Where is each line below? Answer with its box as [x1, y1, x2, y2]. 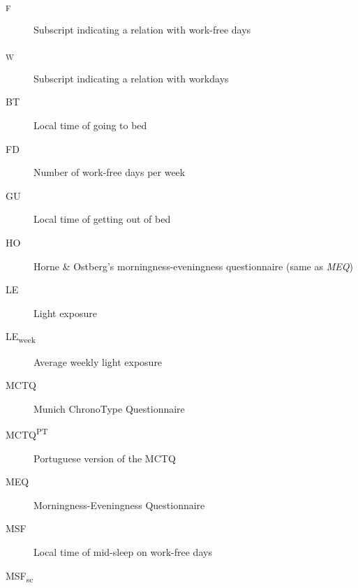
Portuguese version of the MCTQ [33, 450, 176, 465]
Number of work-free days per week [33, 165, 186, 179]
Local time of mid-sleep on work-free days [33, 544, 212, 559]
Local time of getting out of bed [33, 212, 171, 226]
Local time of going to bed [33, 118, 147, 133]
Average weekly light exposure [33, 354, 163, 369]
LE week [6, 329, 36, 346]
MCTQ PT [6, 425, 48, 441]
